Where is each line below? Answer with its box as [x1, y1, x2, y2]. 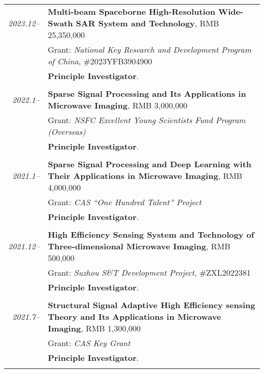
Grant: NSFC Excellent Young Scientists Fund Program [48, 114, 246, 126]
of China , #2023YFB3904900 [48, 55, 152, 67]
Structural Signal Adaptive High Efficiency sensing [48, 299, 255, 311]
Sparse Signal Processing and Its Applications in [48, 88, 246, 99]
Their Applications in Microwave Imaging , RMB [48, 170, 243, 181]
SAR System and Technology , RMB [76, 17, 219, 29]
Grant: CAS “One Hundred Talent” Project [48, 196, 202, 208]
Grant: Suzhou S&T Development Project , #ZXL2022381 [48, 267, 251, 278]
